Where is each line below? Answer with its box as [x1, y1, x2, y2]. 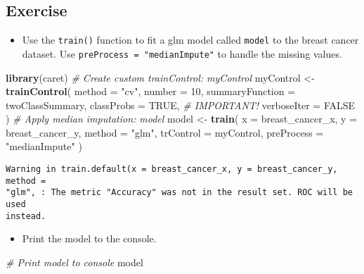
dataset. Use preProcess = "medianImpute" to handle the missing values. [22, 46, 342, 61]
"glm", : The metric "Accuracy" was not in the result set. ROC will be [6, 187, 353, 198]
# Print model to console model [6, 254, 143, 269]
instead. [6, 211, 46, 221]
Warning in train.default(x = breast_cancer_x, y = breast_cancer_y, [6, 164, 338, 175]
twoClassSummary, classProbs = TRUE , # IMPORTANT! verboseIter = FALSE [6, 97, 356, 112]
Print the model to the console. [22, 231, 157, 246]
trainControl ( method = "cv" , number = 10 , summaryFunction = [6, 84, 296, 99]
